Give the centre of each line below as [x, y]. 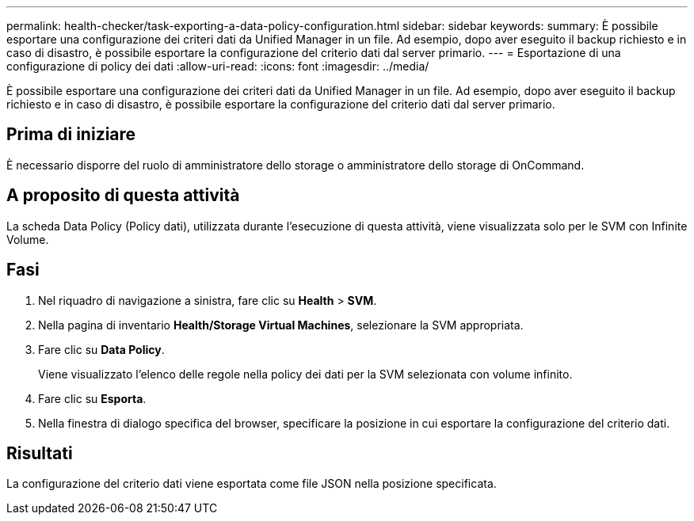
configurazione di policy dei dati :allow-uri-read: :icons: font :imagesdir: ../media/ [218, 66]
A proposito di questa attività [123, 196]
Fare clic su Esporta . [92, 398]
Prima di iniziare [71, 135]
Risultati [40, 453]
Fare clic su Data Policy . [101, 349]
